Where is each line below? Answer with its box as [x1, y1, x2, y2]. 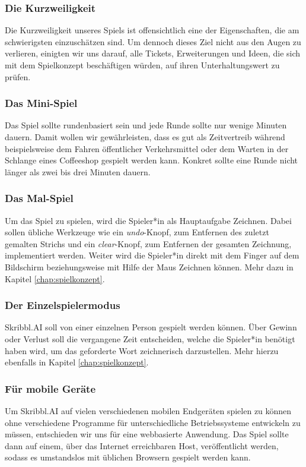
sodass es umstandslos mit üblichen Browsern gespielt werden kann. [5, 451, 251, 463]
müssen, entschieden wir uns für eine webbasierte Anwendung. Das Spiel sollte [5, 428, 289, 440]
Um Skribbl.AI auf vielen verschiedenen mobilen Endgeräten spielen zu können [5, 404, 292, 416]
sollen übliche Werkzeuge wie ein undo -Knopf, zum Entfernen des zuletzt [5, 226, 269, 238]
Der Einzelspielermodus [5, 298, 120, 313]
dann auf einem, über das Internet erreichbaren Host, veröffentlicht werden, [5, 439, 279, 452]
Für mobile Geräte [5, 381, 96, 396]
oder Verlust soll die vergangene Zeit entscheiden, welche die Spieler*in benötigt [5, 332, 295, 345]
